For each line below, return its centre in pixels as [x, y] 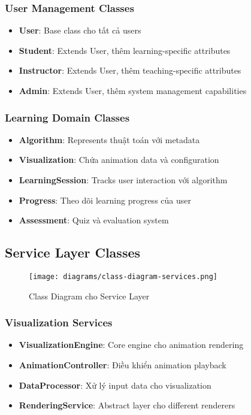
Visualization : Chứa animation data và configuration [119, 160]
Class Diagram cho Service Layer [89, 296]
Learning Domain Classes [67, 117]
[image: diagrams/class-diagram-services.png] [123, 276]
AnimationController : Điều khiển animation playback [123, 365]
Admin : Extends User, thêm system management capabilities [133, 90]
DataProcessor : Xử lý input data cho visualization [115, 385]
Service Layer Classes [73, 252]
